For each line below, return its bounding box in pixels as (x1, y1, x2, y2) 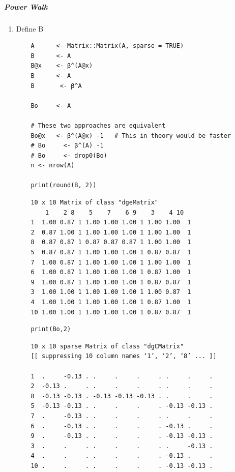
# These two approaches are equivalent (31, 122, 166, 129)
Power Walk (4, 1, 48, 12)
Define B (16, 23, 44, 34)
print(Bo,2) (31, 326, 71, 333)
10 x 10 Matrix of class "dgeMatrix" (31, 199, 158, 206)
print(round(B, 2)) (31, 182, 97, 189)
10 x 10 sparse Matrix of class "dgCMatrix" (31, 342, 184, 350)
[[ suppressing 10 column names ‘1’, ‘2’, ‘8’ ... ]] (31, 352, 217, 360)
